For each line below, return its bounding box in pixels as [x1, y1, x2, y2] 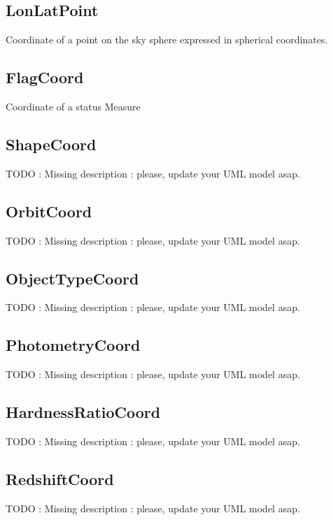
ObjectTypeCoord [6, 267, 139, 289]
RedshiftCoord [6, 468, 114, 489]
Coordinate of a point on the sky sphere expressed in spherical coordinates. [6, 32, 328, 47]
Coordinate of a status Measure [6, 99, 141, 113]
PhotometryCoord [6, 334, 141, 356]
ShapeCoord [6, 133, 97, 154]
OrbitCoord [6, 200, 92, 222]
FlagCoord [6, 66, 84, 88]
